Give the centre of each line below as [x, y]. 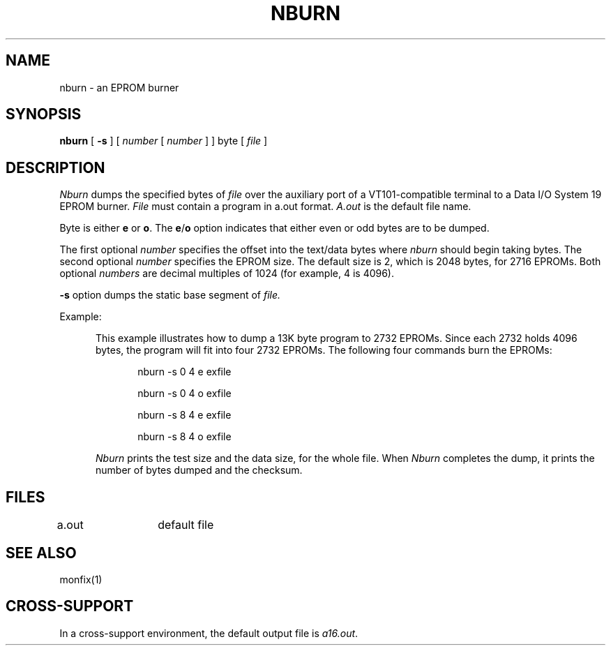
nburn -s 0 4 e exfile [184, 372]
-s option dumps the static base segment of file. [170, 295]
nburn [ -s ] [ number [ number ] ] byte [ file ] [164, 141]
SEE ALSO [41, 553]
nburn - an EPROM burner [119, 87]
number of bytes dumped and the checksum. [199, 470]
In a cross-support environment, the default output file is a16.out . [209, 633]
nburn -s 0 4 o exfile [184, 394]
